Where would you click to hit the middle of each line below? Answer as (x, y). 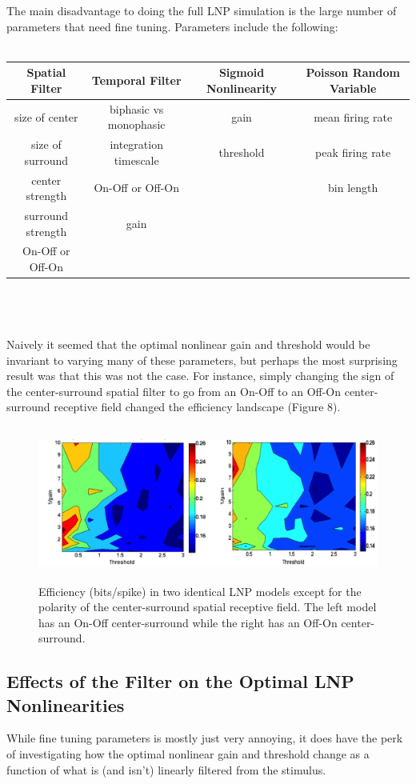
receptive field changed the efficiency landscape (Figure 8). (197, 407)
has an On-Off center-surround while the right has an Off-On (188, 622)
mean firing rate (353, 116)
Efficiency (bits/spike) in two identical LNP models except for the (200, 591)
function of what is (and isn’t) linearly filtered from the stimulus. (166, 769)
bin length (353, 188)
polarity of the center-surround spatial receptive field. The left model (208, 607)
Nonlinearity (242, 88)
